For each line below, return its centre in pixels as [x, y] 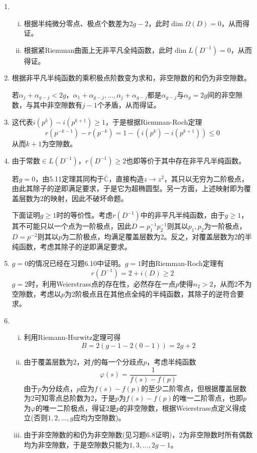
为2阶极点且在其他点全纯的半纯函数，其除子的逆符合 [151, 293]
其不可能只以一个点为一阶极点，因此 [72, 226]
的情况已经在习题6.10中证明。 [77, 263]
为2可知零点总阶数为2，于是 [70, 398]
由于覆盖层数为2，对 [57, 361]
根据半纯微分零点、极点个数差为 [77, 23]
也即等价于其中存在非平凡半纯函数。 [186, 160]
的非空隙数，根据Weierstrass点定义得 [179, 407]
